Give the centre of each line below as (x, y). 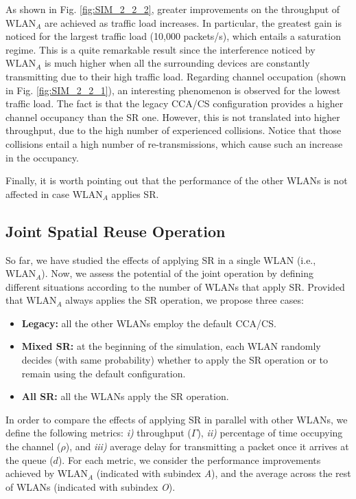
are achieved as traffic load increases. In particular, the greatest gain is (193, 22)
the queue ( (29, 459)
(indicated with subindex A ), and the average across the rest (224, 473)
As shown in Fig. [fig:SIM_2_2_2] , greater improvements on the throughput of (173, 9)
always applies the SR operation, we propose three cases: (185, 300)
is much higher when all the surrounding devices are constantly (177, 63)
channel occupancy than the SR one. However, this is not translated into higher (173, 117)
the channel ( (33, 446)
